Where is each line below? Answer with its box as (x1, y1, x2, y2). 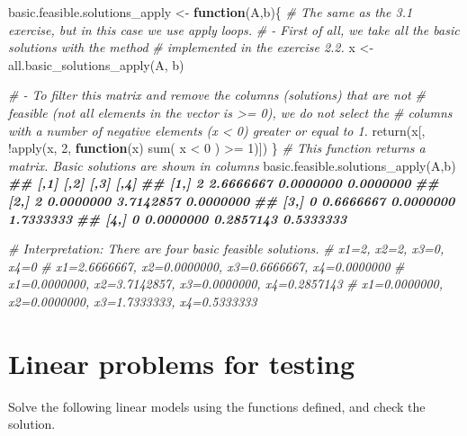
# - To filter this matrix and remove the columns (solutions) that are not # (8, 85, 426, 104)
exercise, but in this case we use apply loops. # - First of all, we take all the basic (8, 20, 460, 39)
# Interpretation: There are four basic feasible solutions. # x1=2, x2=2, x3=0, (8, 239, 445, 258)
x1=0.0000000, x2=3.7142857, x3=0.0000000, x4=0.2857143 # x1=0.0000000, (8, 274, 443, 293)
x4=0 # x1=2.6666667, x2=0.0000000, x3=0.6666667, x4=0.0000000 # (8, 256, 405, 275)
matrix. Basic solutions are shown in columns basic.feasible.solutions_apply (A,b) (8, 156, 456, 174)
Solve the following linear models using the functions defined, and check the (8, 396, 426, 415)
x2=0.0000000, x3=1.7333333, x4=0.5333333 (8, 291, 257, 310)
